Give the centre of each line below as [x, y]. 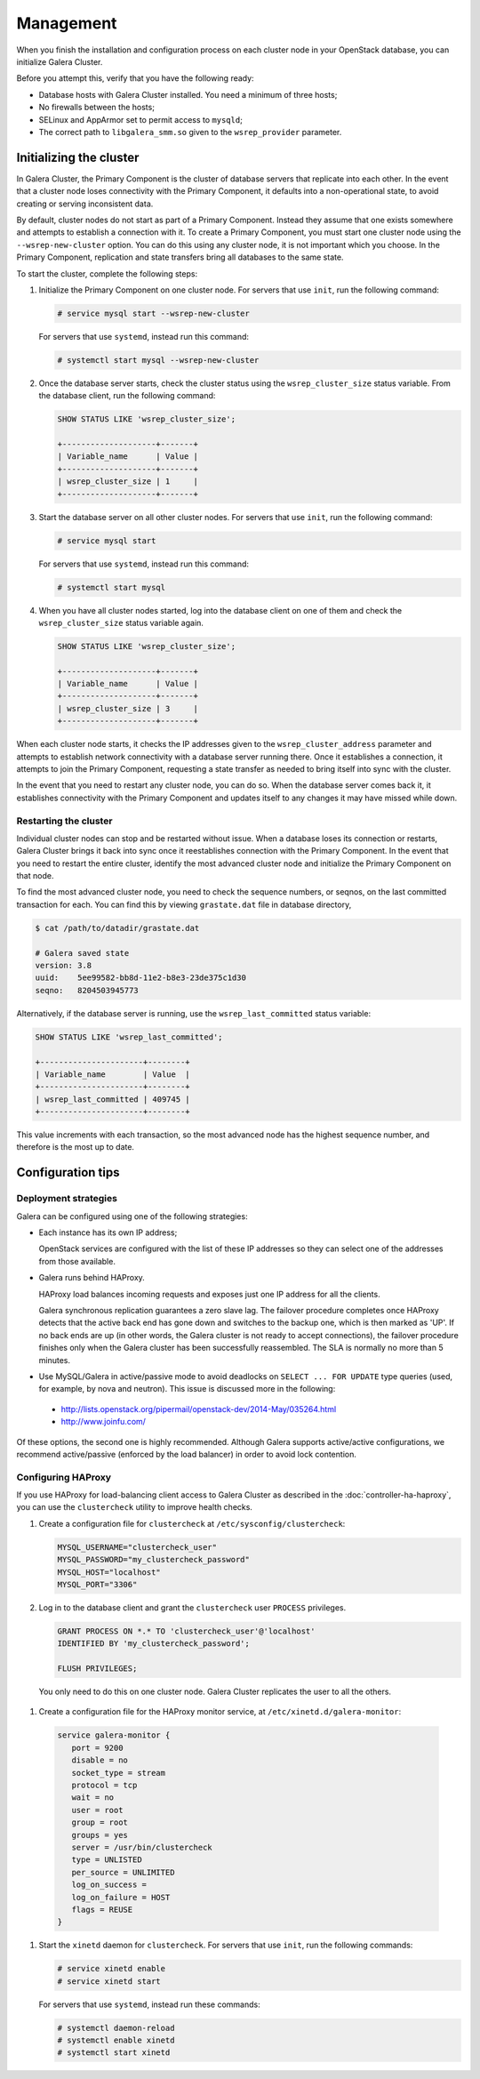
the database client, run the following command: [127, 396]
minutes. [55, 1360]
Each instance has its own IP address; [108, 1232]
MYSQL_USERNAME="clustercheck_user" [137, 1547]
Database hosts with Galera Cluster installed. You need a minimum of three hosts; [188, 94]
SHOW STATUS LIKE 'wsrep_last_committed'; [129, 1037]
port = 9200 [97, 1748]
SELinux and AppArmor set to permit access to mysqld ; [141, 119]
